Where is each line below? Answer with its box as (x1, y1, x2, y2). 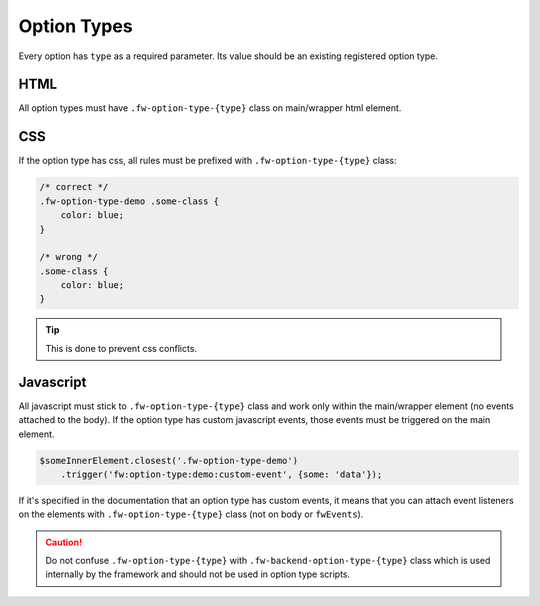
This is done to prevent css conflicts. (45, 342, 198, 354)
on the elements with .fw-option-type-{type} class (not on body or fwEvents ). (18, 508, 364, 520)
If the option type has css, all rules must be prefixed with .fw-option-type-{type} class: (18, 155, 397, 167)
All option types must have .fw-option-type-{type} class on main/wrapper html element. (18, 102, 402, 114)
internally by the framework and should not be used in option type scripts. (45, 568, 351, 580)
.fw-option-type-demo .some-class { (39, 195, 220, 207)
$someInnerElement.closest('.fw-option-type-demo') (39, 455, 299, 466)
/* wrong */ (39, 251, 99, 263)
